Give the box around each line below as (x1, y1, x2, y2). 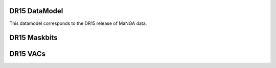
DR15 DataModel (9, 7, 63, 15)
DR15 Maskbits (9, 33, 58, 42)
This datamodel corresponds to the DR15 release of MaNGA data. (9, 20, 147, 26)
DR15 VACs (9, 50, 46, 58)
